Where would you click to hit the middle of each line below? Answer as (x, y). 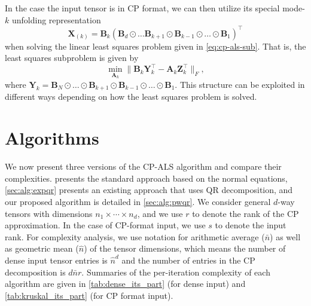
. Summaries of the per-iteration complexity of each (176, 272)
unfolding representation (56, 19)
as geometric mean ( (42, 248)
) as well (285, 236)
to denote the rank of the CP (246, 213)
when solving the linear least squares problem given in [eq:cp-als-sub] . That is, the (155, 46)
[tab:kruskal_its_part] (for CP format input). (89, 295)
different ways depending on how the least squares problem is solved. (131, 97)
